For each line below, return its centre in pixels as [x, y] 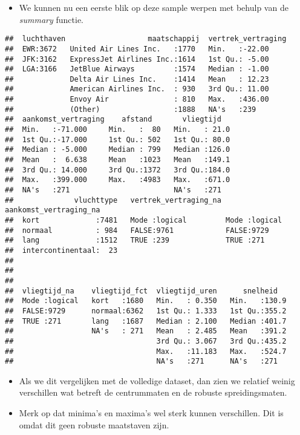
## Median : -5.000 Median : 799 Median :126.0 [118, 150]
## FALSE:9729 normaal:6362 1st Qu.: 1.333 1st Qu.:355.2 [146, 311]
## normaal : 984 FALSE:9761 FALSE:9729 [137, 230]
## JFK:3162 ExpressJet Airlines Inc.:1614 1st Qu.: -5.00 [137, 59]
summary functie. [51, 19]
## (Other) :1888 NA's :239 [131, 109]
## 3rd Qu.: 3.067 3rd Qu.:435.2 [146, 341]
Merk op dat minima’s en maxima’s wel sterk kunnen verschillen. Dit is [151, 413]
